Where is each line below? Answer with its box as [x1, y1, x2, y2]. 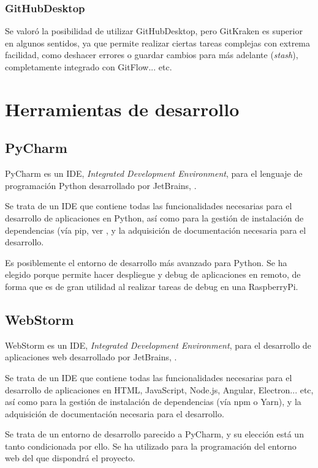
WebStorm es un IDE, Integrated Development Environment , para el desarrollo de [5, 338, 311, 351]
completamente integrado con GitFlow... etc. [5, 61, 172, 73]
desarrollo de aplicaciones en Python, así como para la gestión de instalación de [5, 211, 304, 224]
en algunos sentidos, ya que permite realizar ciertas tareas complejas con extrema [5, 36, 311, 49]
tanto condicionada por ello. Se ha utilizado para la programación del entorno [5, 439, 297, 452]
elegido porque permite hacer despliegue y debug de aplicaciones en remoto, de [5, 268, 301, 281]
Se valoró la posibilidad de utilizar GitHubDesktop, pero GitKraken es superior [5, 24, 303, 37]
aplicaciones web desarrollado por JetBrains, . [5, 351, 177, 363]
